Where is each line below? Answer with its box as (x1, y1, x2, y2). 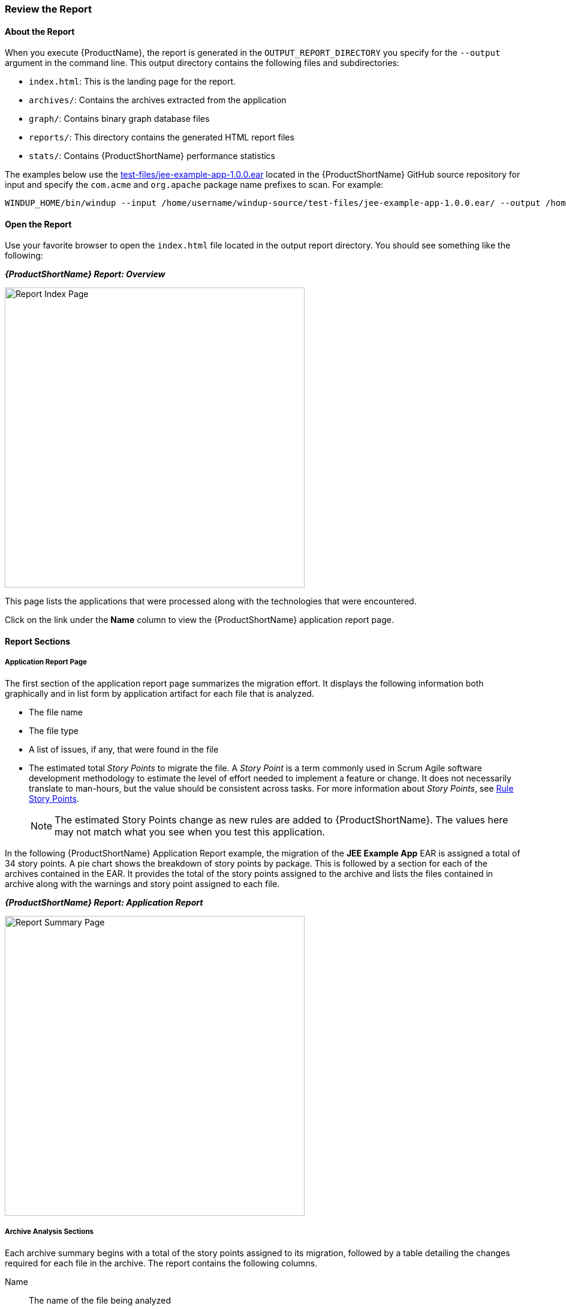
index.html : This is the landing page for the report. (29, 76, 236, 87)
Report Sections (5, 636, 70, 647)
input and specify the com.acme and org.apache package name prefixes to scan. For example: (5, 179, 384, 190)
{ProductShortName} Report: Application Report (5, 897, 203, 907)
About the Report (5, 26, 75, 37)
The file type (29, 725, 79, 736)
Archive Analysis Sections (5, 1227, 94, 1236)
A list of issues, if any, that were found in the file (29, 744, 219, 754)
